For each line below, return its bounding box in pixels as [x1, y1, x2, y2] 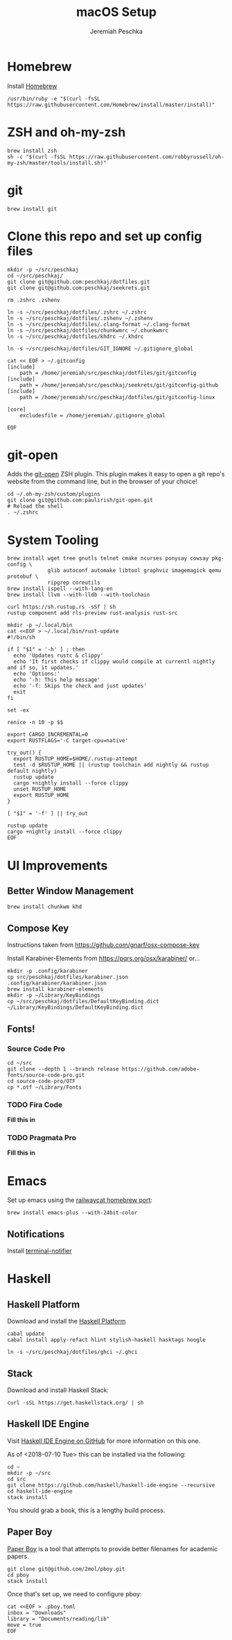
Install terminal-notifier [7, 1247, 73, 1255]
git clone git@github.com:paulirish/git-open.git [7, 497, 154, 504]
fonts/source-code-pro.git [7, 1071, 85, 1078]
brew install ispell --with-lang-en [7, 585, 113, 592]
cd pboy [7, 1571, 30, 1578]
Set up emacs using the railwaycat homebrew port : [7, 1196, 153, 1205]
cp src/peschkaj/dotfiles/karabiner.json [7, 973, 129, 981]
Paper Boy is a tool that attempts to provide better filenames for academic [7, 1544, 218, 1553]
